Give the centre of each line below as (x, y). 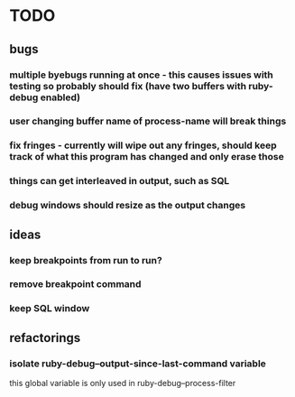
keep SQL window (50, 309)
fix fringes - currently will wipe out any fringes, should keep (143, 145)
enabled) (60, 97)
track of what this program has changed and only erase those (147, 157)
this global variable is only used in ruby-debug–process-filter (123, 383)
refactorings (45, 338)
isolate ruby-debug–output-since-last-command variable (138, 364)
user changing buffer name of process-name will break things (148, 121)
